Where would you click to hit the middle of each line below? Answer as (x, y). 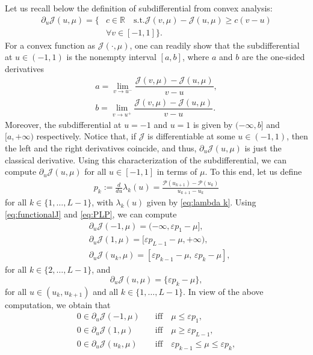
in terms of (177, 171)
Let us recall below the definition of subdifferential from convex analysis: (139, 8)
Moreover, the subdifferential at (63, 124)
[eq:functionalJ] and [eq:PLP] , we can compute (91, 214)
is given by (213, 124)
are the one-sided (273, 57)
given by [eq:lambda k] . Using (201, 202)
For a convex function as (50, 45)
